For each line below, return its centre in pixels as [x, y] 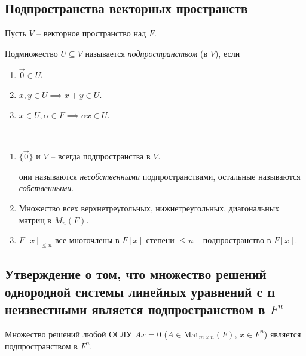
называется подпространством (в [146, 53]
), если [227, 53]
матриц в [35, 220]
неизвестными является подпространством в [135, 309]
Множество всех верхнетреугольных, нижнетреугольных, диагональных [149, 208]
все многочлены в [87, 240]
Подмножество [31, 53]
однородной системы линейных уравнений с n [140, 291]
